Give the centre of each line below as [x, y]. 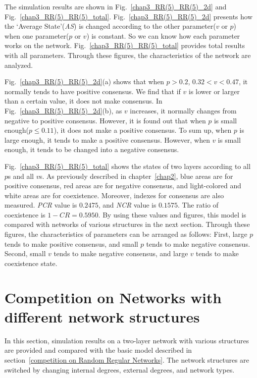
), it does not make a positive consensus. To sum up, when [143, 130]
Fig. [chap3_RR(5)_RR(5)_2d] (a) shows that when [84, 81]
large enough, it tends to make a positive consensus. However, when [107, 139]
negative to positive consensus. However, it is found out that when [105, 120]
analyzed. [19, 65]
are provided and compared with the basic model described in [98, 350]
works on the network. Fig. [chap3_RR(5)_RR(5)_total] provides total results [125, 45]
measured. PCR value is [41, 205]
